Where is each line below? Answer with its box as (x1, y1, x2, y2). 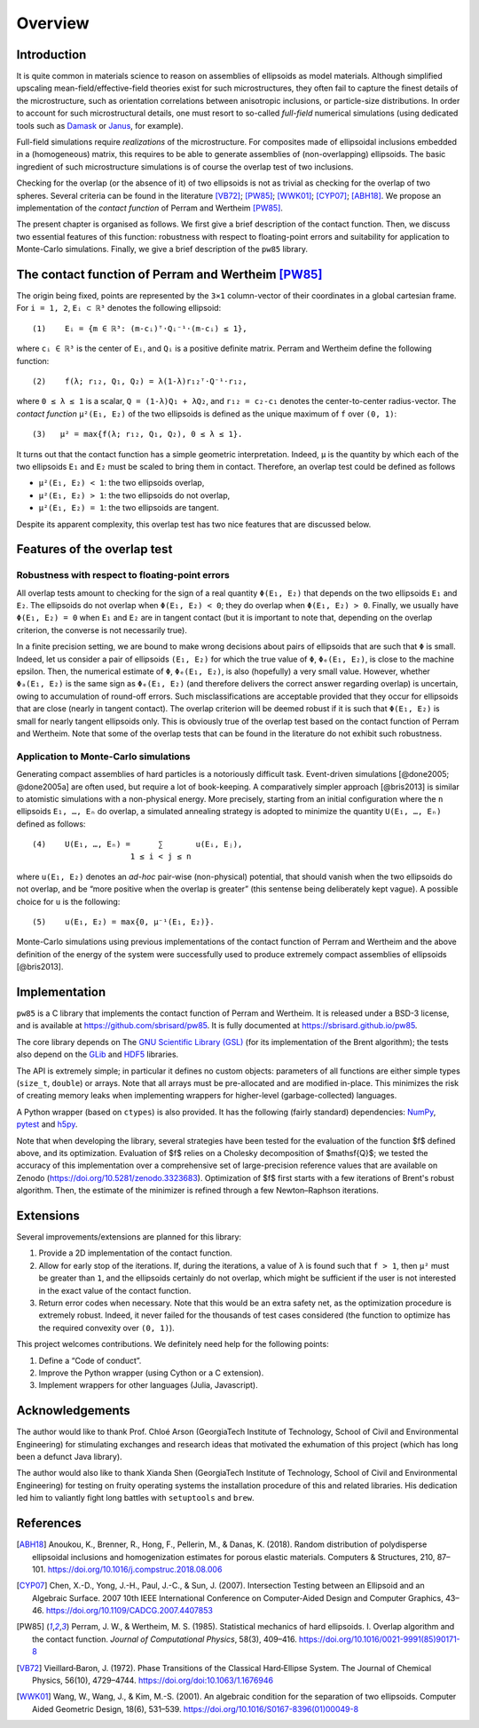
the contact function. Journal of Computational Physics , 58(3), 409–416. (32, 1634, 297, 1645)
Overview (16, 13, 90, 33)
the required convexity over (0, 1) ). (38, 1322, 175, 1333)
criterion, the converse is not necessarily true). (16, 624, 188, 635)
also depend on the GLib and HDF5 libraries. (16, 1049, 179, 1060)
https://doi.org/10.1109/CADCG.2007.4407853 (45, 1605, 213, 1616)
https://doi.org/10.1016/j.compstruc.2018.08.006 (47, 1564, 223, 1574)
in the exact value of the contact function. (38, 1285, 192, 1296)
